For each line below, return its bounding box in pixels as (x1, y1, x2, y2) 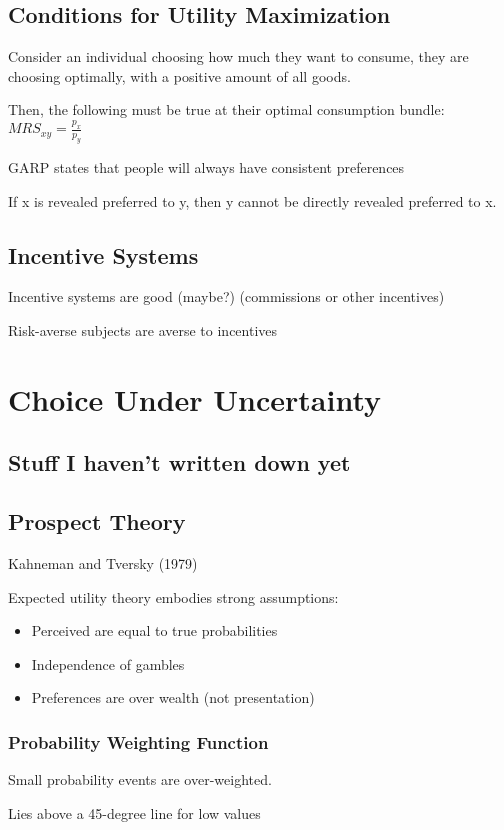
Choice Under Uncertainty (8, 378, 382, 419)
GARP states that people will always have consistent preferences (8, 157, 405, 178)
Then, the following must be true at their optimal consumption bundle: (8, 99, 445, 120)
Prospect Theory (8, 506, 186, 537)
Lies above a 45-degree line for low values (8, 802, 261, 823)
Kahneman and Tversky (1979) (8, 552, 198, 573)
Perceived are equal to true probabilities (31, 620, 278, 641)
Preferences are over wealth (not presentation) (31, 687, 315, 708)
